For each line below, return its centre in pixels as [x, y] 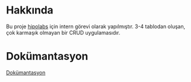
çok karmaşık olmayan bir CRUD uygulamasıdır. [63, 32]
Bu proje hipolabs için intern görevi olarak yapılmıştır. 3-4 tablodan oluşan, [96, 26]
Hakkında [30, 10]
